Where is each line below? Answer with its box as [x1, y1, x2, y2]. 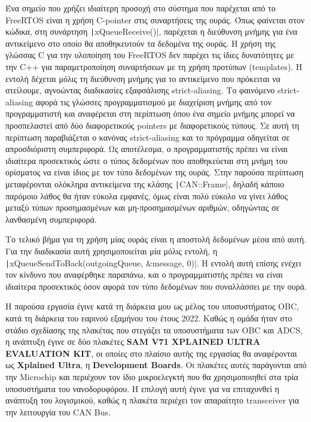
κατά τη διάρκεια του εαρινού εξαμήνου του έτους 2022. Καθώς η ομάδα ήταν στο [5, 312, 292, 324]
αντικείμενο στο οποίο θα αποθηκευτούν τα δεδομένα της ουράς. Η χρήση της [5, 37, 276, 49]
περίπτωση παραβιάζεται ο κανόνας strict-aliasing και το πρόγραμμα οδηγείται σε [5, 130, 290, 143]
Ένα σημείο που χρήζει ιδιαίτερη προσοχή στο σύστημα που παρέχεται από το [5, 2, 276, 14]
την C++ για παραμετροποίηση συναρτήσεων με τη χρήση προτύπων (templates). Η [5, 60, 303, 73]
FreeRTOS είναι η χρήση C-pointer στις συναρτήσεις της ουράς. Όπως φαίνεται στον [5, 13, 305, 26]
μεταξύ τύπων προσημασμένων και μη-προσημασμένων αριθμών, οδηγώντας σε [5, 201, 280, 214]
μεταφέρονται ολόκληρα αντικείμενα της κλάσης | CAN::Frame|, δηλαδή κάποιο [5, 177, 285, 190]
